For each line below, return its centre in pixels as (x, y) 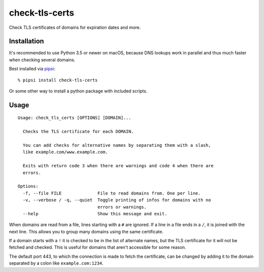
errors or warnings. (122, 207)
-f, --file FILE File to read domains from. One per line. (112, 193)
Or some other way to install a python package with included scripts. (78, 91)
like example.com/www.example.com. (66, 152)
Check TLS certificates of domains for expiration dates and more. (75, 27)
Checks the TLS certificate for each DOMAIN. (78, 132)
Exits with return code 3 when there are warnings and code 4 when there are (118, 166)
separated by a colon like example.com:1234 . (56, 263)
